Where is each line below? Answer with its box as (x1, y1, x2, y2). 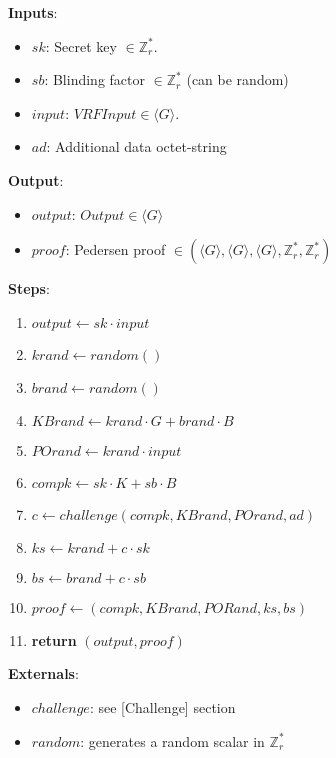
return (31, 629, 77, 650)
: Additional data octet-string (46, 136, 227, 157)
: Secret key (45, 35, 117, 56)
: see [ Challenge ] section (89, 696, 236, 717)
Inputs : (8, 2, 58, 22)
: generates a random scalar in (80, 730, 265, 751)
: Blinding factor (44, 69, 145, 90)
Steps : (8, 278, 50, 299)
